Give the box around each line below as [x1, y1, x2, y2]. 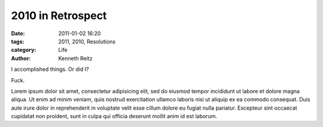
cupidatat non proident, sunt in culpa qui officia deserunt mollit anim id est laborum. [11, 113, 218, 120]
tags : [11, 38, 25, 45]
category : [11, 47, 36, 54]
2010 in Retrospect [11, 9, 107, 22]
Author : [11, 54, 31, 62]
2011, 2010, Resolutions [58, 38, 116, 45]
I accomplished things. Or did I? [11, 66, 89, 73]
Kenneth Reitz [58, 54, 93, 62]
